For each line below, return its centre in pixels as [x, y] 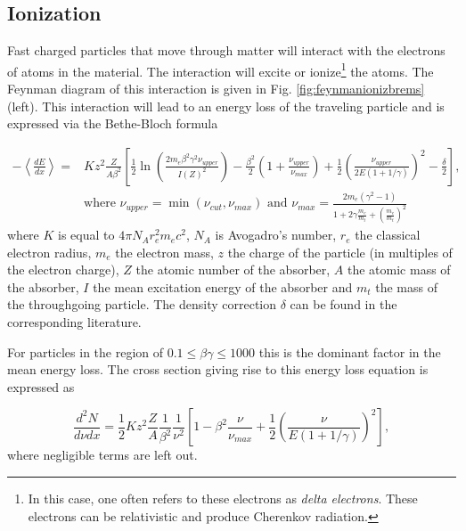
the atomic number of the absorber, [233, 270]
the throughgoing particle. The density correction [142, 304]
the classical [388, 235]
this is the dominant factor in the [350, 351]
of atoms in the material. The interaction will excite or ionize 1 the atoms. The [221, 69]
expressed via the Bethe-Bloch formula [113, 123]
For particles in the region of [86, 351]
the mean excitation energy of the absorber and [223, 286]
